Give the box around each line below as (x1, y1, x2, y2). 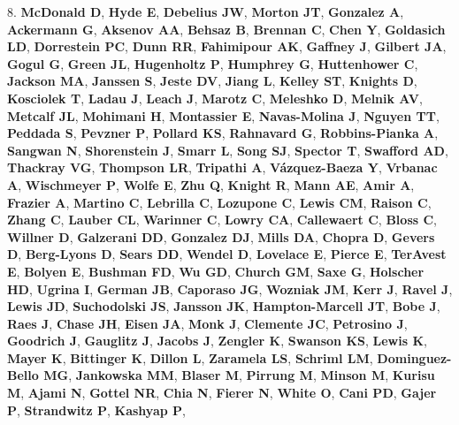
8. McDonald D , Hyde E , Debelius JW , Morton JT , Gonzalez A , (7, 3, 404, 20)
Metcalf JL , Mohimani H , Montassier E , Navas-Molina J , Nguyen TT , (7, 106, 440, 125)
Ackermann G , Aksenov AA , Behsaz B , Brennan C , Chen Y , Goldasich (7, 19, 446, 38)
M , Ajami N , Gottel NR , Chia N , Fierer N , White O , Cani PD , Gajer (7, 383, 437, 402)
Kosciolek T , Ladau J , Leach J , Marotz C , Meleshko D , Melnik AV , (7, 88, 423, 107)
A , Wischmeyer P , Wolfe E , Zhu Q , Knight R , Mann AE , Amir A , (7, 175, 415, 194)
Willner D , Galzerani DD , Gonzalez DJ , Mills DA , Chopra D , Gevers (7, 227, 435, 246)
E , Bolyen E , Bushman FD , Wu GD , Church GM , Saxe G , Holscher (7, 262, 425, 280)
